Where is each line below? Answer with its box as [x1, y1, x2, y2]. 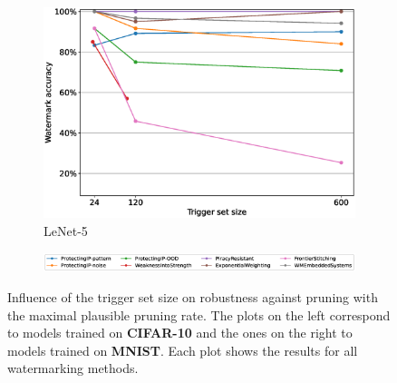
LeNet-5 [44, 221, 88, 241]
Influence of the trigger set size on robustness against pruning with [7, 288, 378, 307]
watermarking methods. [7, 358, 139, 378]
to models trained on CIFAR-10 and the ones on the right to [7, 323, 353, 342]
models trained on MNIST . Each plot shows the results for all [7, 340, 358, 359]
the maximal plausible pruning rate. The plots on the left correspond [7, 305, 391, 324]
